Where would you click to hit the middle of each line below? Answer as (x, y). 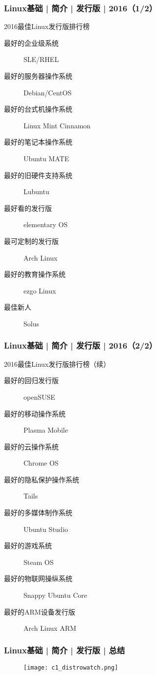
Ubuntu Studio (46, 529)
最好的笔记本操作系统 (38, 142)
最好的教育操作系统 (35, 274)
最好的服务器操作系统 (38, 76)
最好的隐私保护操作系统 (42, 479)
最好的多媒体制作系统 (38, 513)
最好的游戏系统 (28, 545)
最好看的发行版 (28, 208)
